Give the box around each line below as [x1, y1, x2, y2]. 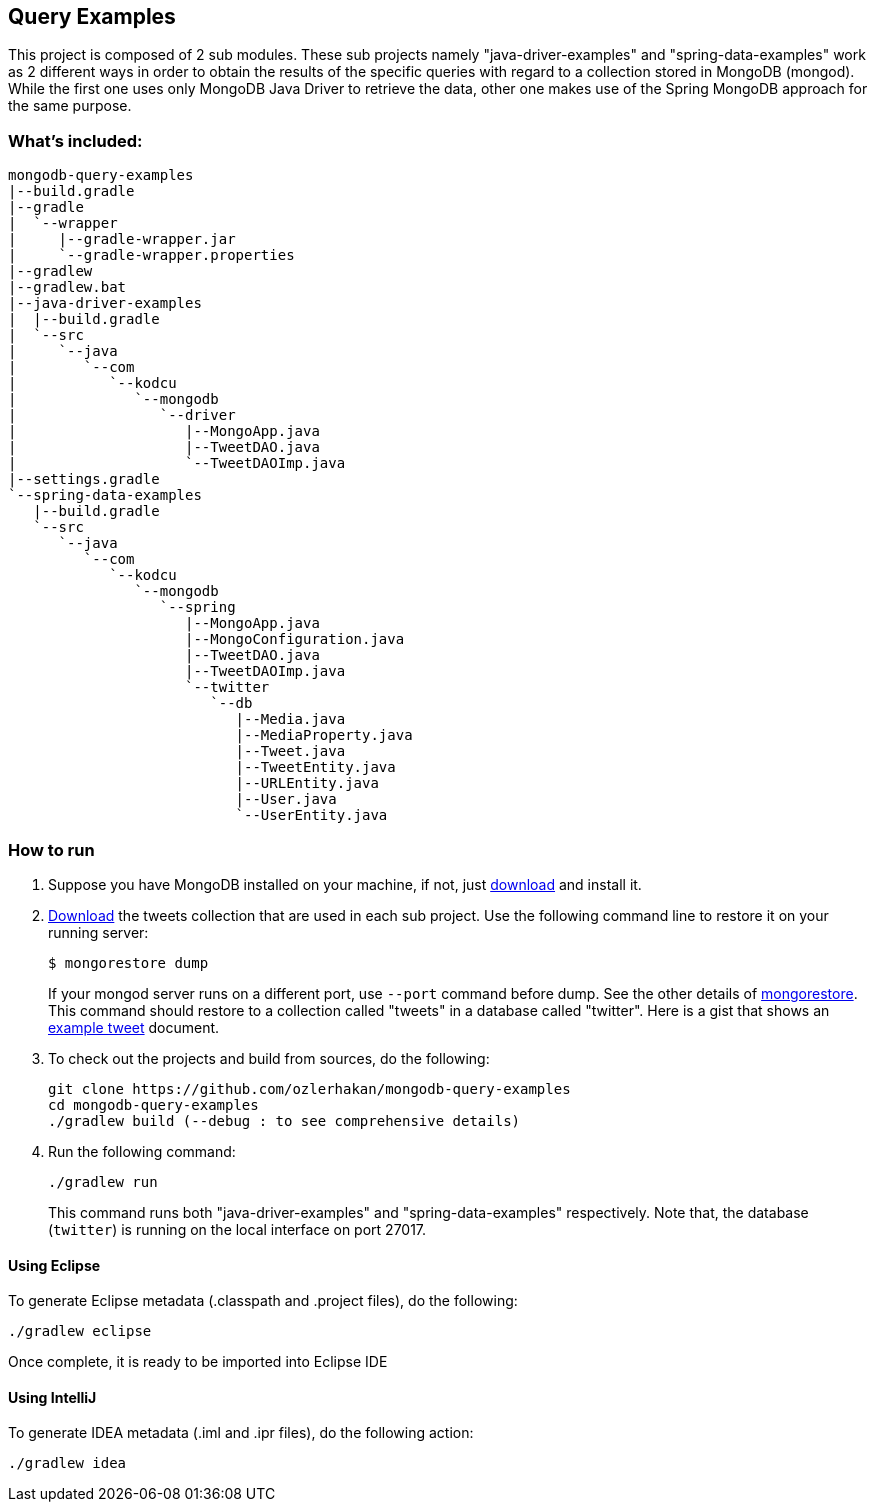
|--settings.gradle [8, 471, 160, 488]
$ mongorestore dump [48, 954, 209, 971]
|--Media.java [235, 711, 346, 728]
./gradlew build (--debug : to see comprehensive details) [48, 1112, 521, 1129]
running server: [48, 923, 149, 941]
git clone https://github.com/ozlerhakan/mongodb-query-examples [48, 1080, 571, 1097]
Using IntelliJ [8, 1388, 97, 1406]
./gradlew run [48, 1173, 158, 1190]
